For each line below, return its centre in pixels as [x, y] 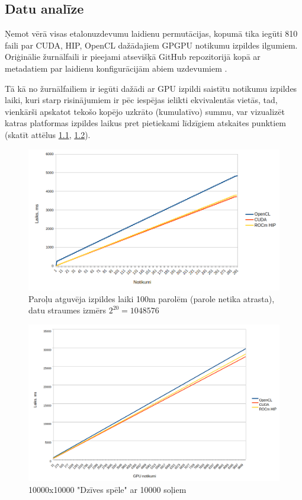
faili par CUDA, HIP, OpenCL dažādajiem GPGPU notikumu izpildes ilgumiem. [151, 45]
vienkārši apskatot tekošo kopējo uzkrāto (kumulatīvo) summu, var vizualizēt [145, 111]
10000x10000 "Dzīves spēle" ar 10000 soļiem [107, 489]
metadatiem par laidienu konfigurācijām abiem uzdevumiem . [116, 68]
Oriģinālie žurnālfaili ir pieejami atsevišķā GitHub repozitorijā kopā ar [133, 57]
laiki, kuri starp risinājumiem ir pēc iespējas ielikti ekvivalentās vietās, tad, [141, 100]
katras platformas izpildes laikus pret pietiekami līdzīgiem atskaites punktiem [146, 123]
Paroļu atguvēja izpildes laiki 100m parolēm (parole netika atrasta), [152, 298]
